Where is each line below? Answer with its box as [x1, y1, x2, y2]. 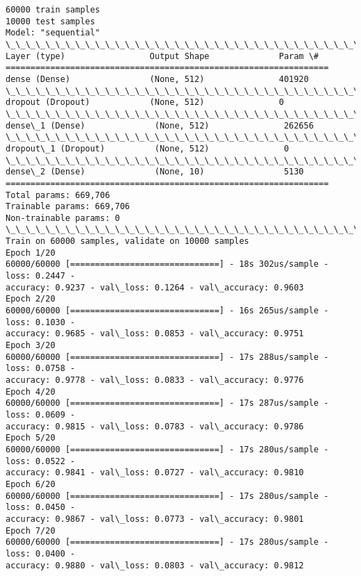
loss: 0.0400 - [6, 548, 76, 559]
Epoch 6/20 [6, 479, 56, 489]
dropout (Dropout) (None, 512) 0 [6, 97, 284, 108]
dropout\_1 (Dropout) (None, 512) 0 [6, 143, 289, 154]
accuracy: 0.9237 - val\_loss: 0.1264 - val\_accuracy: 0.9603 [6, 282, 304, 293]
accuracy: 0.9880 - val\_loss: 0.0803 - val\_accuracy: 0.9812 [6, 560, 304, 570]
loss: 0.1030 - [6, 317, 76, 327]
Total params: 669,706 [6, 190, 110, 200]
